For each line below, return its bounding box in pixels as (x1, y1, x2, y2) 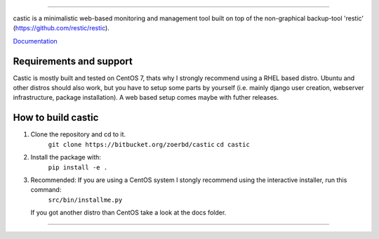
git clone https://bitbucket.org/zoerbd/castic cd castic (48, 141, 251, 148)
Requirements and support (13, 55, 133, 67)
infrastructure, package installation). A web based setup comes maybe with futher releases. (13, 93, 279, 102)
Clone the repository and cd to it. (30, 130, 126, 138)
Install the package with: (30, 153, 102, 162)
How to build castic (13, 112, 99, 124)
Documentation (13, 37, 58, 45)
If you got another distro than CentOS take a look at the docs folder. (30, 208, 227, 217)
